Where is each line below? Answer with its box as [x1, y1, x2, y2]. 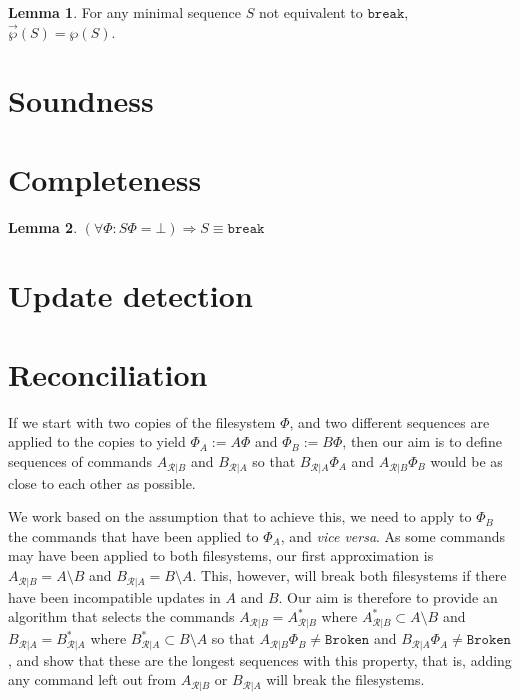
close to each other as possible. [8, 472, 196, 493]
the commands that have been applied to [8, 525, 259, 546]
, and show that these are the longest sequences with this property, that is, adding [8, 649, 512, 670]
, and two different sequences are [289, 411, 490, 432]
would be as [430, 450, 503, 471]
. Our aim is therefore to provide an [278, 586, 498, 607]
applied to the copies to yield [8, 431, 186, 452]
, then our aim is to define [342, 431, 502, 452]
